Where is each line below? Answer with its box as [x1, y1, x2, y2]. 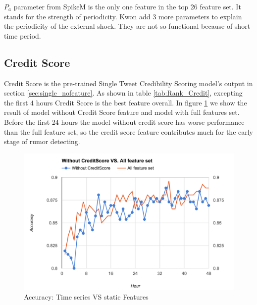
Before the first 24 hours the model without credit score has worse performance [4, 116, 245, 127]
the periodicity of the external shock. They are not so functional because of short [4, 21, 251, 31]
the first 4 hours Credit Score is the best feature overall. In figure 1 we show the [4, 97, 247, 107]
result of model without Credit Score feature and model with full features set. [4, 107, 240, 117]
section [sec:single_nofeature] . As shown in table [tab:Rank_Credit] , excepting [4, 88, 243, 98]
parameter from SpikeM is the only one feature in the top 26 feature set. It [13, 1, 241, 11]
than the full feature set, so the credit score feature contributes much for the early [4, 126, 254, 137]
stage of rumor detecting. [4, 136, 80, 147]
